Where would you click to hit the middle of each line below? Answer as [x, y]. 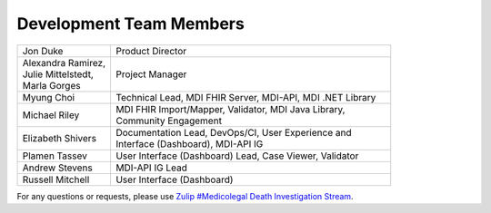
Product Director [150, 51]
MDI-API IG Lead [151, 168]
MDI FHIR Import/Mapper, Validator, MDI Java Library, [230, 109]
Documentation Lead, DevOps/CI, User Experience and [233, 132]
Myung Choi [49, 97]
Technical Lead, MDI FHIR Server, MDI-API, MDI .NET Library [245, 97]
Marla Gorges [51, 85]
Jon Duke [43, 51]
